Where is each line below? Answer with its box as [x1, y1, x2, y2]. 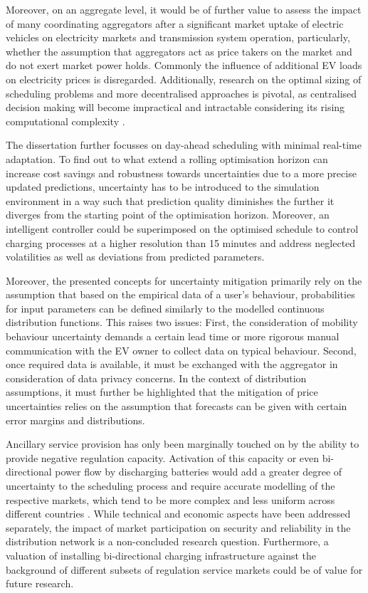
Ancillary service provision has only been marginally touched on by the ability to [6, 436, 359, 451]
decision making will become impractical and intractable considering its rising [6, 100, 345, 115]
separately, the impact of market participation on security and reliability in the [6, 520, 351, 535]
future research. [6, 576, 74, 591]
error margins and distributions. [6, 412, 145, 427]
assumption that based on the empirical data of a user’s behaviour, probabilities [6, 287, 355, 302]
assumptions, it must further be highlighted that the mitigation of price [6, 384, 318, 399]
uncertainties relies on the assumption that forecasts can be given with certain [6, 399, 347, 414]
